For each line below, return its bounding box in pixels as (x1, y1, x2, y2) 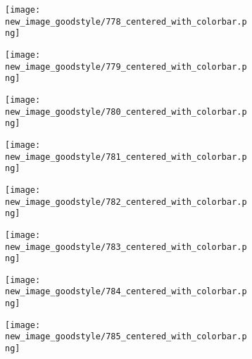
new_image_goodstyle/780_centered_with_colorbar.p (5, 106, 247, 117)
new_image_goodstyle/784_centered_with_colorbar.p (5, 286, 247, 297)
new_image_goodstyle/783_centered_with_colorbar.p (5, 241, 247, 252)
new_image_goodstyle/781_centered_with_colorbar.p (5, 151, 247, 162)
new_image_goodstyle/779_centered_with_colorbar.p (5, 61, 247, 72)
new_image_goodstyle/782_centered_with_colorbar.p (5, 196, 247, 207)
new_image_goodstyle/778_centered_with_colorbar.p (5, 16, 247, 27)
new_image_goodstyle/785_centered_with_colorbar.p (5, 332, 247, 342)
